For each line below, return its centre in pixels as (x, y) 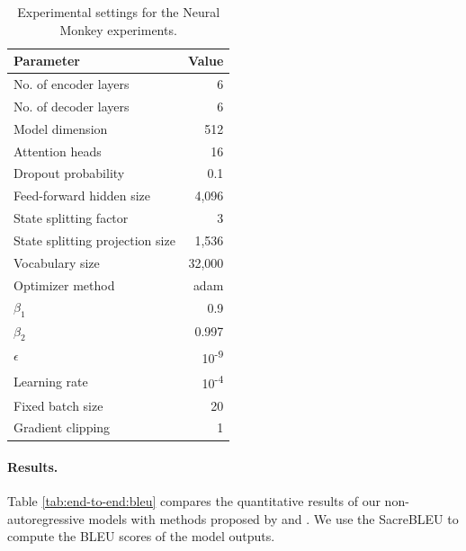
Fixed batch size (58, 405)
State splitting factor (71, 218)
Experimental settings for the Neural (119, 12)
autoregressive (46, 518)
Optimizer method (64, 284)
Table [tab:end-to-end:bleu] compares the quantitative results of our (194, 501)
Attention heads (58, 151)
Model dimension (61, 128)
